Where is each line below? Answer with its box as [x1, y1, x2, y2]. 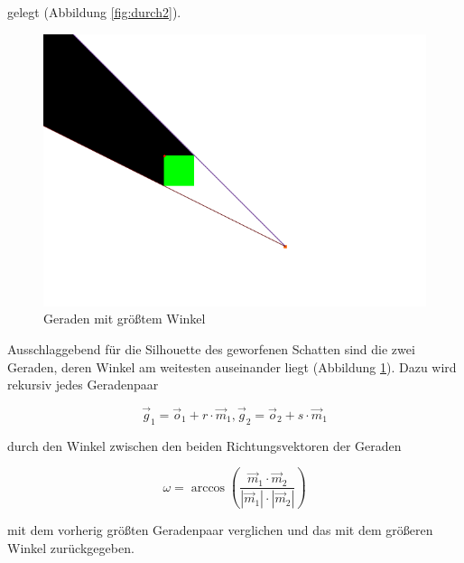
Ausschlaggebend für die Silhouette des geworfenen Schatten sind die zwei [7, 340, 415, 358]
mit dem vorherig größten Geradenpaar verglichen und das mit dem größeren [7, 521, 433, 540]
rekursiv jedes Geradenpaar [7, 375, 159, 394]
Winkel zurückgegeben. [7, 538, 135, 557]
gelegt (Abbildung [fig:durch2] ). [7, 3, 181, 21]
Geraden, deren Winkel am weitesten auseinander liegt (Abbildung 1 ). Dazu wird [7, 357, 457, 376]
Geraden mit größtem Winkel [43, 309, 206, 328]
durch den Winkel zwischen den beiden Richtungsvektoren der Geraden [7, 436, 402, 455]
